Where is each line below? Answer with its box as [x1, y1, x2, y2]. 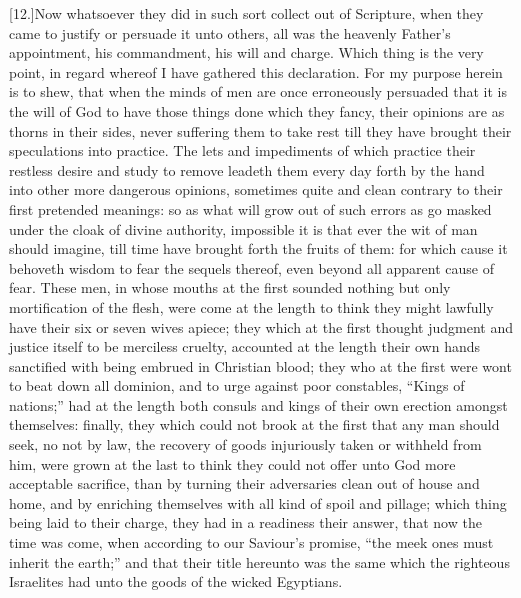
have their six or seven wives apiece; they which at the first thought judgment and [9, 316, 514, 337]
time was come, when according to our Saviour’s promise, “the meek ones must [9, 532, 494, 553]
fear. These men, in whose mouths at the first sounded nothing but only [9, 277, 451, 298]
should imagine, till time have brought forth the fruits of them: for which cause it [9, 238, 508, 259]
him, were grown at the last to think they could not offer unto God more [9, 453, 456, 474]
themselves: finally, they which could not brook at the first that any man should [9, 414, 500, 435]
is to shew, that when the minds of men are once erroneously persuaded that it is [9, 81, 507, 102]
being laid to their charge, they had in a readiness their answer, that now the [9, 512, 482, 533]
